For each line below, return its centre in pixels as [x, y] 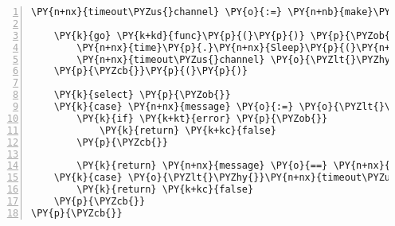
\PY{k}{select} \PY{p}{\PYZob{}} [142, 95]
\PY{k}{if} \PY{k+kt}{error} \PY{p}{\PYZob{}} [202, 118]
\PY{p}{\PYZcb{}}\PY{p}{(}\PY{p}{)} [151, 71]
